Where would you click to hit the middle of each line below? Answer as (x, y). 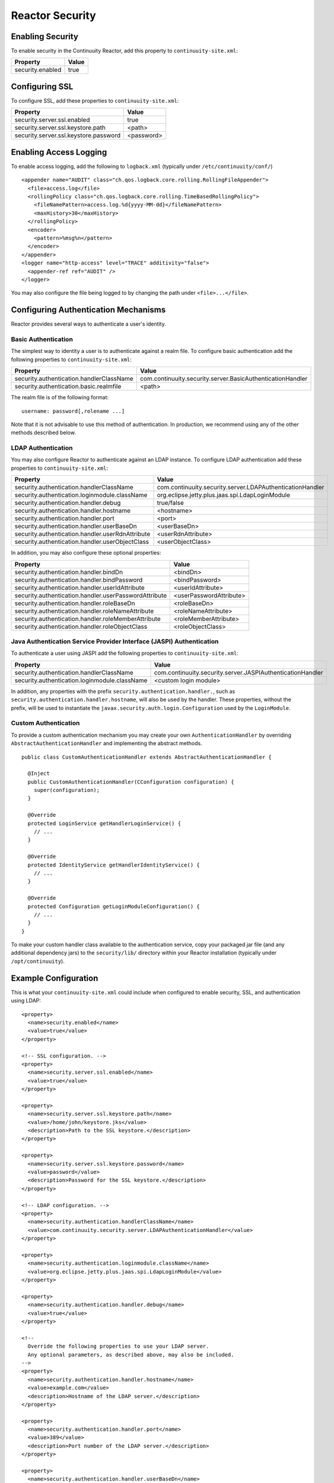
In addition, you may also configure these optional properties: (86, 553)
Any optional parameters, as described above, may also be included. (131, 1355)
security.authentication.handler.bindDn (69, 572)
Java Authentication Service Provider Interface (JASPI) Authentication (115, 642)
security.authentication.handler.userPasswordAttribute (91, 595)
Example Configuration (55, 978)
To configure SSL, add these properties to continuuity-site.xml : (95, 100)
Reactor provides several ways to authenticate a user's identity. (88, 324)
